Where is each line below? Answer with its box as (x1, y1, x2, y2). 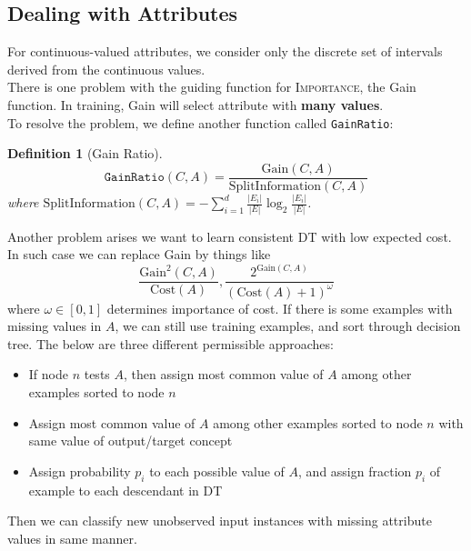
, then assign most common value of (124, 365, 324, 384)
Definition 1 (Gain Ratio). (7, 144, 163, 163)
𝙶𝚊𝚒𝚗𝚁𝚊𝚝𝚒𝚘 (104, 171, 165, 185)
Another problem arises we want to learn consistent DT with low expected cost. (7, 226, 452, 245)
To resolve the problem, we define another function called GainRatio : (7, 113, 394, 132)
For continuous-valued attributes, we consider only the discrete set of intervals (7, 42, 443, 61)
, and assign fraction (298, 461, 412, 480)
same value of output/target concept (28, 431, 233, 450)
